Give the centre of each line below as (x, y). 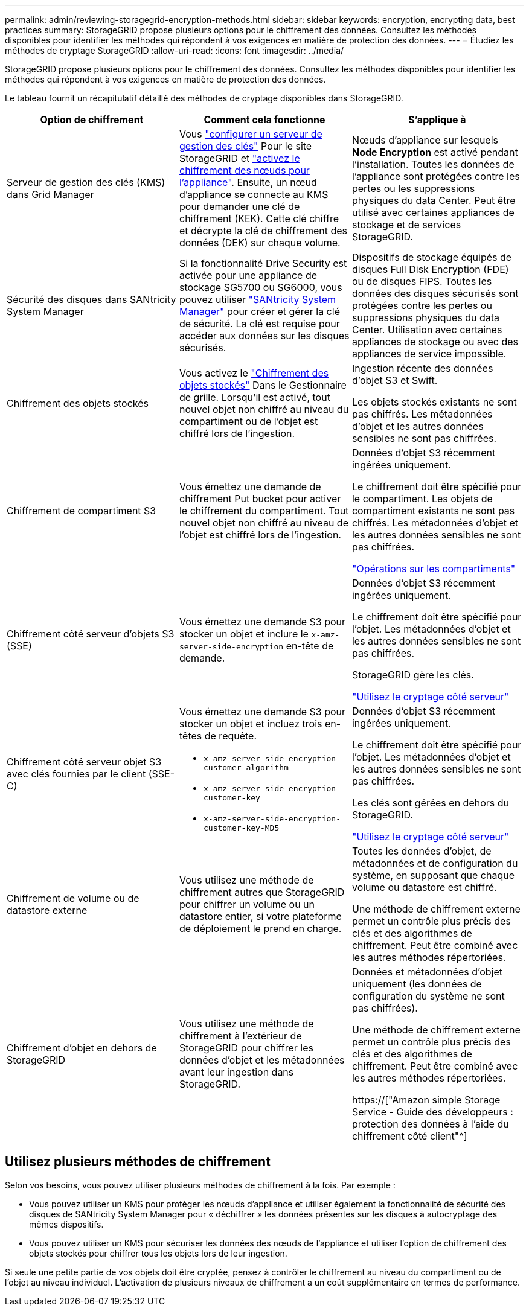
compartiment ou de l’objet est (248, 421)
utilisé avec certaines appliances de (433, 212)
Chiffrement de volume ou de (73, 898)
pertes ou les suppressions (413, 188)
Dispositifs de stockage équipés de (432, 257)
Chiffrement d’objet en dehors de (82, 1048)
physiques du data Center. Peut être (434, 200)
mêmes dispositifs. (66, 1224)
